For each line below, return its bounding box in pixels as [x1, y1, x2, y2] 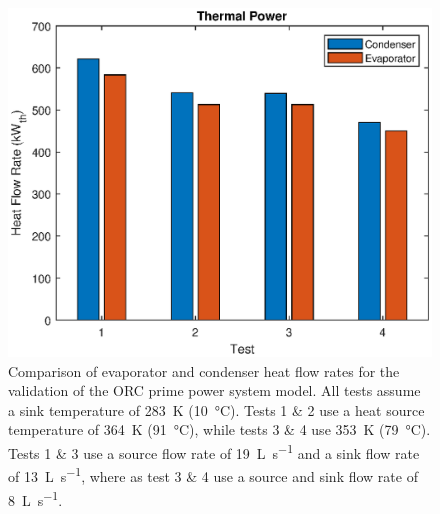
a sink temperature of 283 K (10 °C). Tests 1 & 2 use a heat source [8, 399, 425, 420]
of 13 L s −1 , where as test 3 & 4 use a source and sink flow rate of [8, 463, 418, 486]
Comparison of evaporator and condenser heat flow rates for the [8, 360, 400, 381]
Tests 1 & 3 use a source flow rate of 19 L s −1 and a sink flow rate [8, 440, 420, 463]
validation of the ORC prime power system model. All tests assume [8, 380, 421, 401]
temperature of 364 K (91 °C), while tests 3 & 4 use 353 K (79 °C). [8, 419, 431, 440]
